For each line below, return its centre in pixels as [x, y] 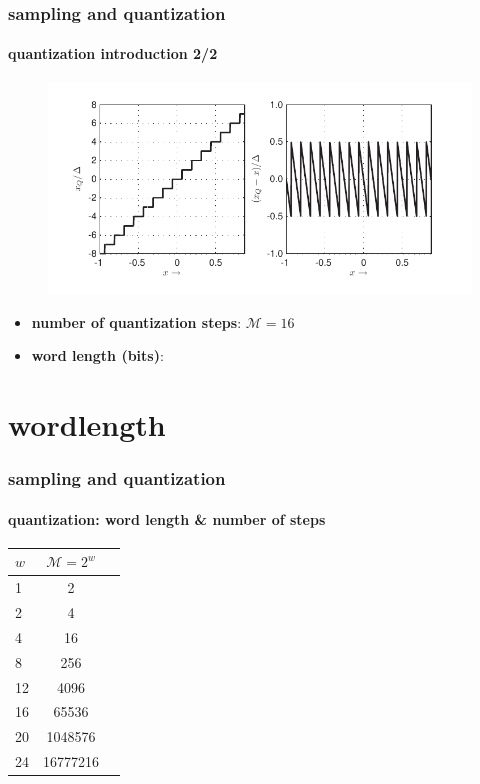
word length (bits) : [97, 355]
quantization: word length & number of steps [167, 518]
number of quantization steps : [136, 321]
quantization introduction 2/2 [113, 53]
